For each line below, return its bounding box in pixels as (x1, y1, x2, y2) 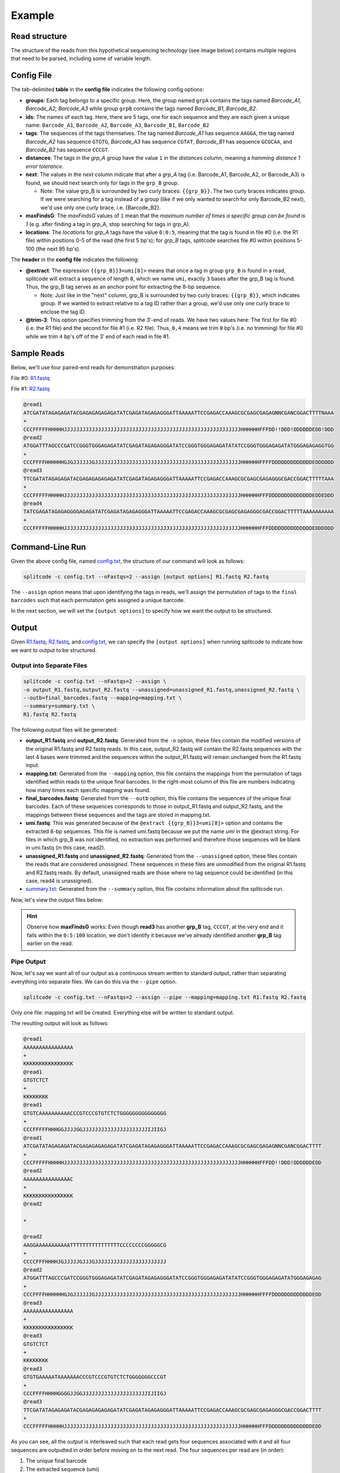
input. (25, 762, 40, 769)
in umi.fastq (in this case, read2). (25, 844, 105, 851)
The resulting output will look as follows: (11, 1020, 109, 1027)
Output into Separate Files (11, 661, 88, 669)
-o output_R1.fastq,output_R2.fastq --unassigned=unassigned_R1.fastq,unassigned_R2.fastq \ (23, 686, 300, 693)
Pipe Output (11, 957, 47, 966)
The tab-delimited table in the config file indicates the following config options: (11, 86, 204, 93)
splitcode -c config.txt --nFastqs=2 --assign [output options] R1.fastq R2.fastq (23, 573, 269, 580)
